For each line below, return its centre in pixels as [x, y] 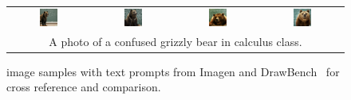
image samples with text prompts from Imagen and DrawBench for [173, 71]
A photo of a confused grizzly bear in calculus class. [175, 41]
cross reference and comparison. [84, 87]
